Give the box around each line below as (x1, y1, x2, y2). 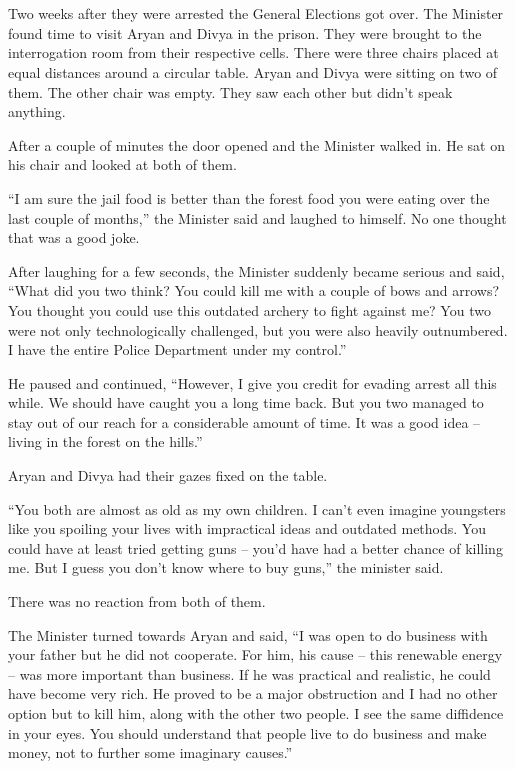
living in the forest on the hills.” (8, 431, 203, 452)
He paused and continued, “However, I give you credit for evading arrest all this (8, 372, 497, 393)
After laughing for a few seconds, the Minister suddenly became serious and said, (8, 260, 505, 281)
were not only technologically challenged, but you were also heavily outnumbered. (8, 319, 508, 340)
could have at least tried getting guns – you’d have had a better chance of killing (8, 537, 503, 558)
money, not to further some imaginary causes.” (8, 742, 293, 763)
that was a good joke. (8, 227, 140, 248)
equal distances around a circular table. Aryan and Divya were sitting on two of (8, 61, 498, 82)
